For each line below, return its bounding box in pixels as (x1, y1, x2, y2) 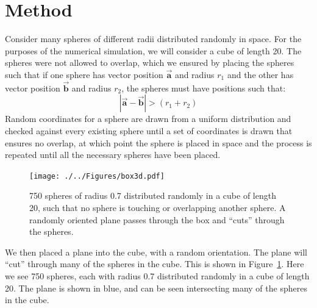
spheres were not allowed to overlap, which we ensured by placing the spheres (5, 56, 294, 69)
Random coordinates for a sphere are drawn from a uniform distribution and (5, 112, 291, 125)
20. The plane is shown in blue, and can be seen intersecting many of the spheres (5, 281, 307, 294)
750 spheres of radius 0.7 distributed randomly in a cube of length (29, 189, 276, 202)
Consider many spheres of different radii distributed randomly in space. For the (5, 32, 302, 45)
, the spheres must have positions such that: (121, 81, 286, 94)
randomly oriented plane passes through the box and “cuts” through (29, 213, 285, 226)
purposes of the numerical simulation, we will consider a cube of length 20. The (5, 44, 302, 57)
